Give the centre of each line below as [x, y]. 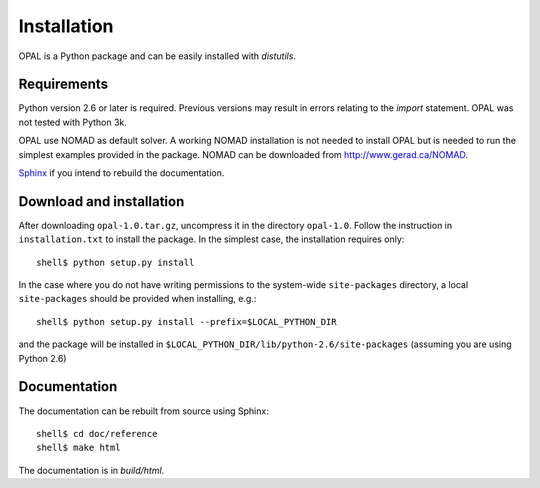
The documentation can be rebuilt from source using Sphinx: [143, 411]
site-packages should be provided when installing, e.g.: [137, 299]
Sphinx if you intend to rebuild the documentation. [121, 173]
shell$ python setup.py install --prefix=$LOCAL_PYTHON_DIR [186, 321]
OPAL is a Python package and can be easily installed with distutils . [157, 56]
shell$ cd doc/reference [97, 433]
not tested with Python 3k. [72, 122]
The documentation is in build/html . [91, 470]
